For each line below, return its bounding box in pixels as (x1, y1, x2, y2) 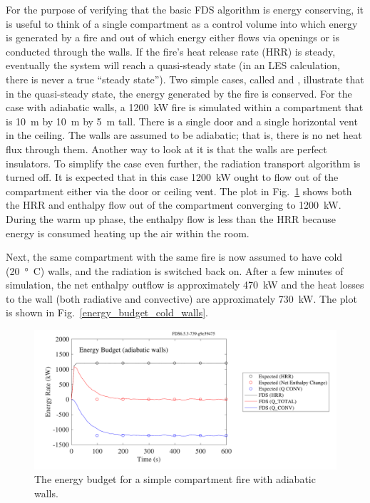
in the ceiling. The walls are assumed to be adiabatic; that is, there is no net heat (6, 128, 362, 142)
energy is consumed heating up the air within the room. (6, 225, 250, 240)
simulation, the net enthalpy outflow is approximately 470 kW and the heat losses (6, 277, 364, 292)
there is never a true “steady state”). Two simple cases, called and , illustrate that (6, 71, 364, 86)
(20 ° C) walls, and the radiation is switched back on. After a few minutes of (6, 263, 344, 278)
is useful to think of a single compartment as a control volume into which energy (6, 16, 358, 31)
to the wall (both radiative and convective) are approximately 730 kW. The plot (6, 291, 357, 306)
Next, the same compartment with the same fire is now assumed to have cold (6, 249, 343, 264)
